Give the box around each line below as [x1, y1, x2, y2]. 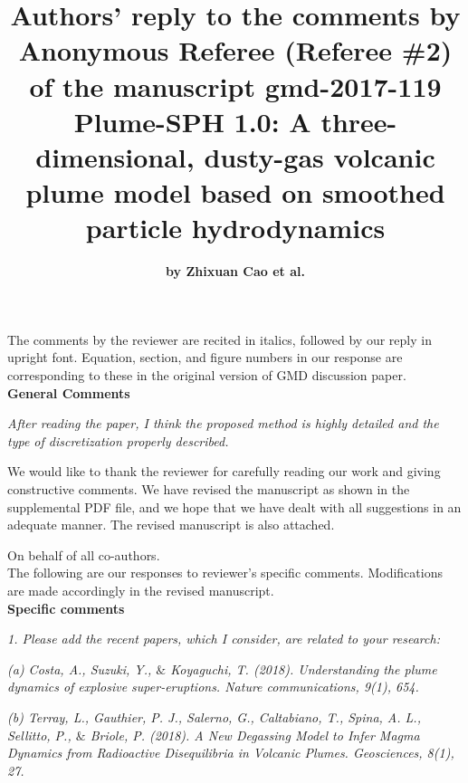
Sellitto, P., [7, 725, 72, 744]
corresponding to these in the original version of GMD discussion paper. [7, 366, 406, 385]
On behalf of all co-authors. [7, 545, 160, 564]
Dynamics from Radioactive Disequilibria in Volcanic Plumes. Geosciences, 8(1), [7, 743, 454, 762]
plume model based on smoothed [25, 174, 445, 211]
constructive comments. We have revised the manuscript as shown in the [7, 480, 410, 498]
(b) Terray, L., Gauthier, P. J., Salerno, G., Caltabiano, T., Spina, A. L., [7, 707, 421, 726]
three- [320, 102, 397, 139]
